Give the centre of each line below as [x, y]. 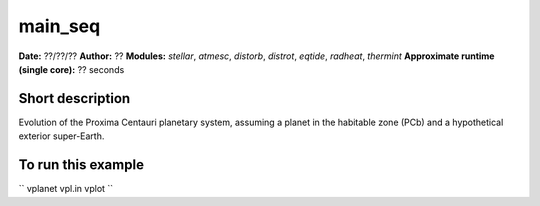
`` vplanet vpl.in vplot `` [66, 189]
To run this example [81, 165]
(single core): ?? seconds [71, 69]
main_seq [59, 26]
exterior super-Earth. [61, 136]
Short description [74, 98]
